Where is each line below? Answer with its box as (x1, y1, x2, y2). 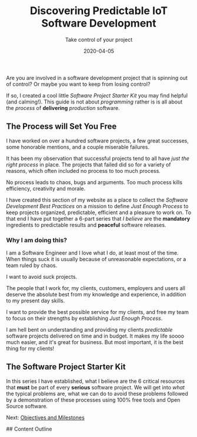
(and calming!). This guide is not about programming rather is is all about (6, 98, 183, 105)
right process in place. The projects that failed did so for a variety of (6, 161, 172, 168)
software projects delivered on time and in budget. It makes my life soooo (6, 332, 184, 339)
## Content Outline (6, 425, 52, 432)
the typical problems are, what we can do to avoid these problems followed (6, 390, 188, 397)
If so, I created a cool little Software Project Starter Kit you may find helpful (6, 92, 188, 99)
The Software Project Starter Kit (6, 362, 126, 372)
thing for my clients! (6, 345, 55, 352)
